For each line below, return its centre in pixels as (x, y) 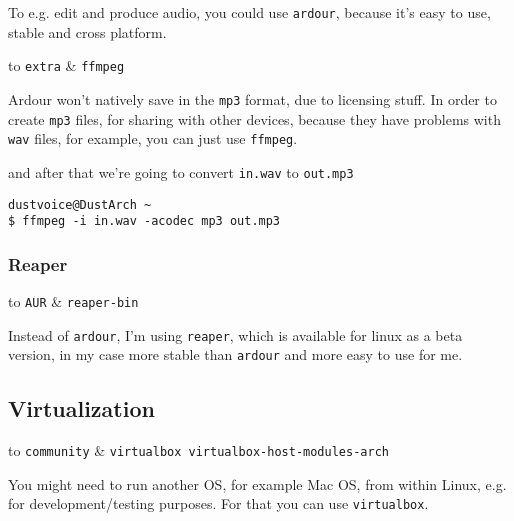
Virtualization (81, 408)
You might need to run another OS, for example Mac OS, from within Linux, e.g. (257, 483)
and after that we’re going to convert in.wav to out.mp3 (181, 171)
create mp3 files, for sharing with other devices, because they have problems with (254, 118)
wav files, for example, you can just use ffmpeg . (153, 138)
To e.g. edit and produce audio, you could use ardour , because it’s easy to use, (249, 12)
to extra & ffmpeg (66, 65)
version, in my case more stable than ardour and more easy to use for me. (235, 354)
